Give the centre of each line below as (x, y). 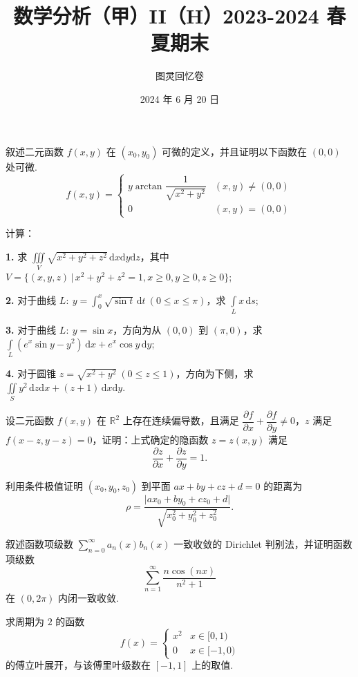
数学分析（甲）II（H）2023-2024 (166, 16)
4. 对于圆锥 (31, 373)
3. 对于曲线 (31, 329)
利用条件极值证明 (44, 485)
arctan (149, 186)
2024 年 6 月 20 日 (180, 98)
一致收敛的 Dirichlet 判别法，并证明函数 (263, 543)
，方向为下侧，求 (215, 373)
